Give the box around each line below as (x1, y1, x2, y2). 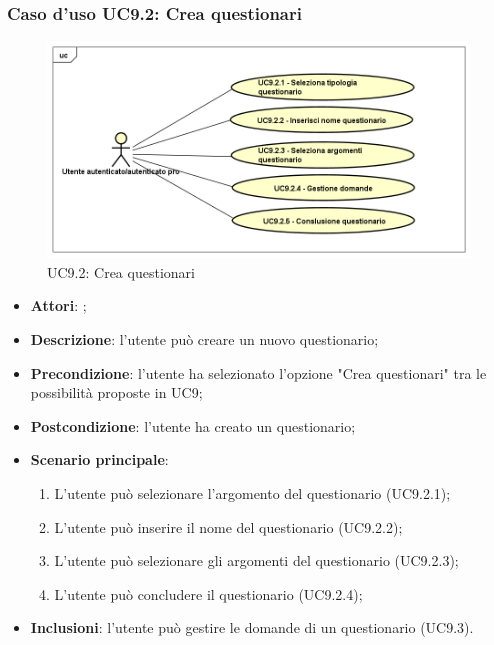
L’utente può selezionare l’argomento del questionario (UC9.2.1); (54, 482, 451, 503)
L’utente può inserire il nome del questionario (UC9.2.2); (54, 516, 403, 537)
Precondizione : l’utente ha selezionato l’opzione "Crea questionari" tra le (30, 362, 487, 383)
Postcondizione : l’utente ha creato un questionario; (30, 415, 356, 436)
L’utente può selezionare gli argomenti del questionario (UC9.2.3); (54, 550, 459, 571)
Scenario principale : (30, 449, 169, 470)
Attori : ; (30, 295, 87, 316)
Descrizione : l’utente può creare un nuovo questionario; (30, 329, 379, 349)
